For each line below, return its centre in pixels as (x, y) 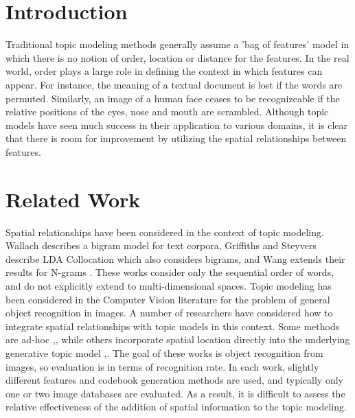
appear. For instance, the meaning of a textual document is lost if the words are (174, 84)
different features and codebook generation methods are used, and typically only (174, 380)
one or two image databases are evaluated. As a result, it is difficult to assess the (175, 393)
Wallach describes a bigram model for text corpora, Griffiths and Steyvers (161, 245)
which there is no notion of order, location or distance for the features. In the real (177, 57)
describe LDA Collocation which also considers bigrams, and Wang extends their (175, 258)
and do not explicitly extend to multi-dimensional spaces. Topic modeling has (169, 285)
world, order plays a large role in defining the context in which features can (164, 71)
